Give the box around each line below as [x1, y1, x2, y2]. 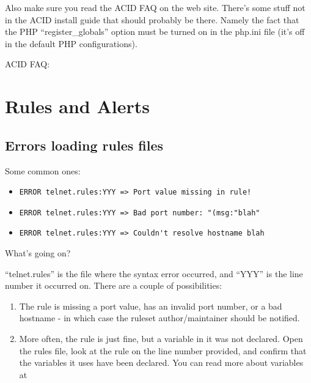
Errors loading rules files [5, 135, 163, 154]
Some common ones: [5, 164, 81, 177]
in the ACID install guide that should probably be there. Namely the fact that [5, 13, 299, 26]
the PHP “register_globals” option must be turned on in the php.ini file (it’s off [5, 25, 305, 38]
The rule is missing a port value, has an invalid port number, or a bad [19, 299, 282, 312]
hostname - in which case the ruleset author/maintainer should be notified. [19, 311, 300, 324]
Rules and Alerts [5, 94, 150, 119]
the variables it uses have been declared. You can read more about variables [19, 356, 304, 369]
